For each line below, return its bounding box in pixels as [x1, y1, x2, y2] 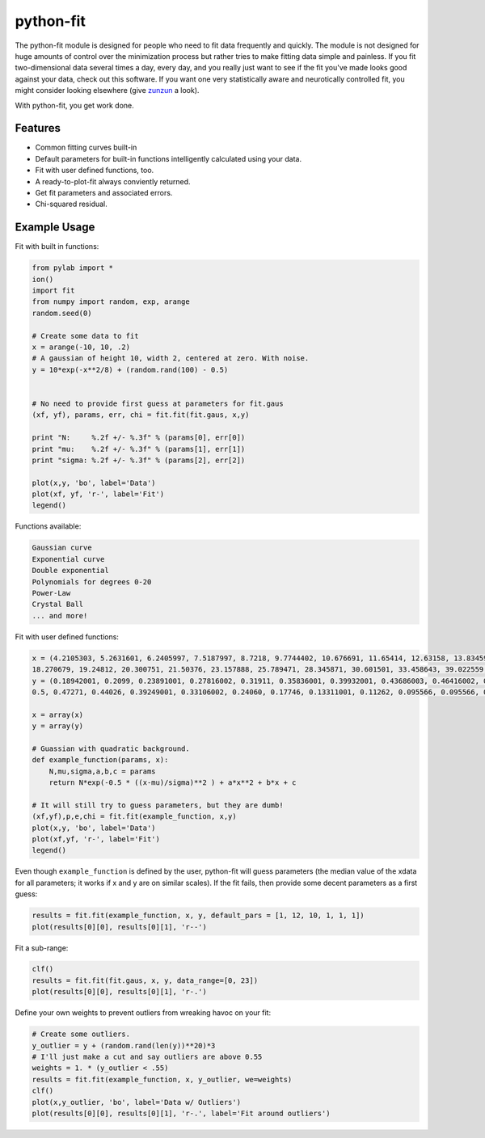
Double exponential [32, 566, 109, 575]
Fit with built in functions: [15, 242, 99, 251]
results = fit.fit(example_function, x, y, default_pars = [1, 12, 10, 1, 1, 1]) [32, 911, 365, 921]
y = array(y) [32, 722, 84, 731]
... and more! [32, 611, 88, 620]
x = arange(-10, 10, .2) [32, 342, 131, 352]
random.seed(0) [32, 308, 92, 318]
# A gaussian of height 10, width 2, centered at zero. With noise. [32, 354, 310, 363]
